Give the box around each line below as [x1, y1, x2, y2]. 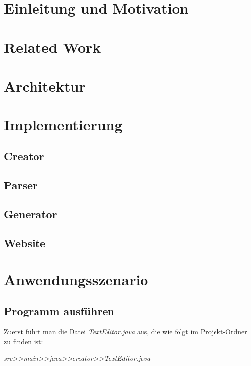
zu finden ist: [4, 336, 43, 346]
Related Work [4, 37, 101, 57]
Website [4, 235, 46, 251]
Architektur [4, 75, 86, 95]
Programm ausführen [4, 303, 114, 319]
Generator [4, 206, 57, 222]
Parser [4, 177, 38, 192]
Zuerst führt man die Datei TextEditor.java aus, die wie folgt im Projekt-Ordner [4, 326, 247, 337]
